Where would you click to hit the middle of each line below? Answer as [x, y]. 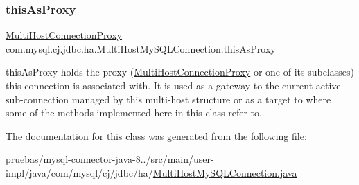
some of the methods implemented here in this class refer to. [134, 113]
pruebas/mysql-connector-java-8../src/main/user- [110, 159]
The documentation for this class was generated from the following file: [156, 135]
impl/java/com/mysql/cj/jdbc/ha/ [79, 172]
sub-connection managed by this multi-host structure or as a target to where [168, 99]
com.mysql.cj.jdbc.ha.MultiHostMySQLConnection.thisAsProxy [141, 48]
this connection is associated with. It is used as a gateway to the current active [173, 85]
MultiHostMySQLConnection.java [225, 172]
